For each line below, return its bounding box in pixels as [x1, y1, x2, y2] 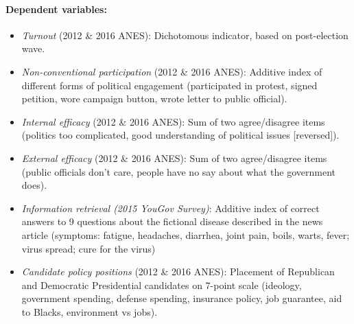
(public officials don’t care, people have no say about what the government [21, 164, 335, 178]
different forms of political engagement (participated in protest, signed [21, 78, 318, 92]
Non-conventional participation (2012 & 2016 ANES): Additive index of [21, 64, 322, 78]
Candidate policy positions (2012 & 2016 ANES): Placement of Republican [21, 264, 335, 279]
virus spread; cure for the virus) [21, 241, 156, 255]
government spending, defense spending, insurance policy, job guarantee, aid [21, 291, 342, 305]
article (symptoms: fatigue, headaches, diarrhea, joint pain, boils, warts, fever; [21, 227, 350, 242]
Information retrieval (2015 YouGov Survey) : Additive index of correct [21, 200, 320, 215]
